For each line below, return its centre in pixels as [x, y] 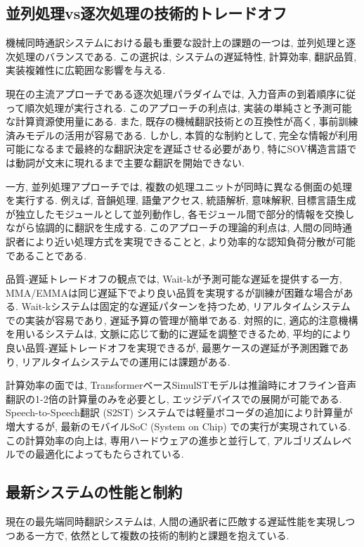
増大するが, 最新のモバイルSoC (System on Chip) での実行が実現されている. [178, 426]
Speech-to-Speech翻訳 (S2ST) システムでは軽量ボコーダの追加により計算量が [179, 412]
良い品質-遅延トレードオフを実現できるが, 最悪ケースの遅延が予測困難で [173, 348]
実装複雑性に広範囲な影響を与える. [86, 70]
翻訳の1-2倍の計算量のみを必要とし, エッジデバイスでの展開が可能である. [174, 398]
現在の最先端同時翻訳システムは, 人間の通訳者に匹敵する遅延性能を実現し [176, 521]
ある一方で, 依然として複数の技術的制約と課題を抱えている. [152, 535]
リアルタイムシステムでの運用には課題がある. [126, 361]
